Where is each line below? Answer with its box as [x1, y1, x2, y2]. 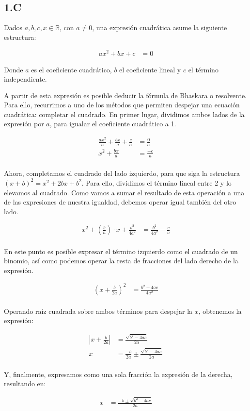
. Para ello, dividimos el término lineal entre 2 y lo [81, 177, 232, 188]
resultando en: [4, 378, 46, 389]
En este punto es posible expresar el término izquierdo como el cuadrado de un [4, 246, 238, 256]
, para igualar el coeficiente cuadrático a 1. [49, 119, 176, 129]
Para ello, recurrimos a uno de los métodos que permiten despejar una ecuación [4, 100, 240, 110]
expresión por [4, 119, 44, 129]
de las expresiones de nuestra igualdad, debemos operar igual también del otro [4, 197, 236, 207]
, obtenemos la [198, 306, 242, 316]
